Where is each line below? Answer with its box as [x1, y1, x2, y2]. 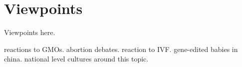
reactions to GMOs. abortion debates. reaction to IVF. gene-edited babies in [4, 43, 238, 54]
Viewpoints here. [4, 27, 55, 37]
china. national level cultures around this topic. [4, 53, 149, 64]
